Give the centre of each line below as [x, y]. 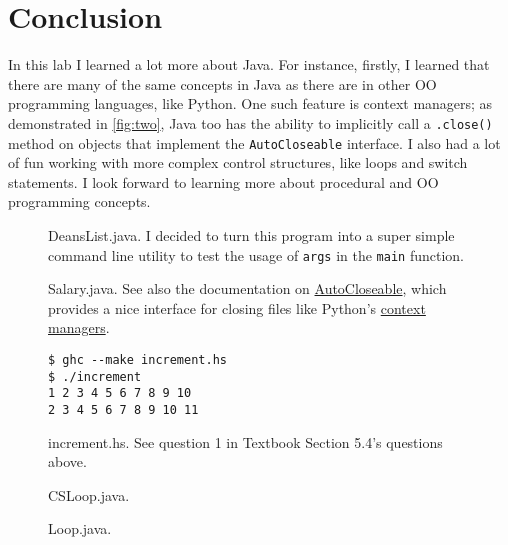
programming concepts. [79, 201]
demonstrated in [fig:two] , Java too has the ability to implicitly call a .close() [250, 122]
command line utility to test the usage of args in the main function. [256, 254]
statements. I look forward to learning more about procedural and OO [223, 181]
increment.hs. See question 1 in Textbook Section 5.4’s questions [245, 441]
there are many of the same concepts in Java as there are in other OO [222, 83]
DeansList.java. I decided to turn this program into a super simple [251, 235]
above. [67, 461]
